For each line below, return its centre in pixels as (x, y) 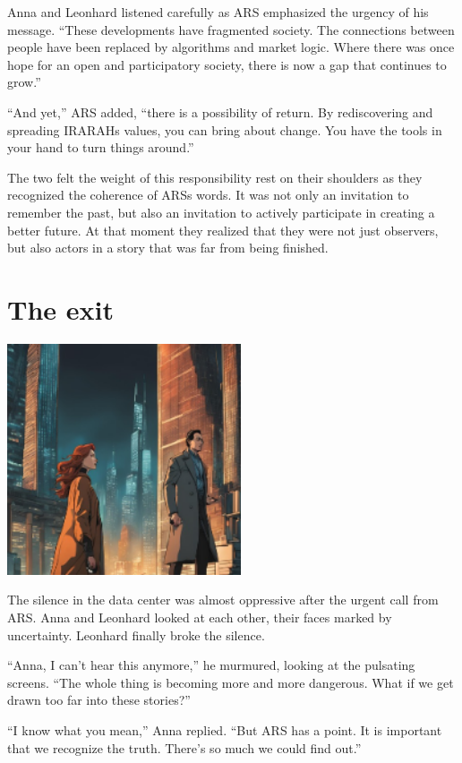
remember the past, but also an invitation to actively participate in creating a (221, 212)
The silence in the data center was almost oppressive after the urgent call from (223, 600)
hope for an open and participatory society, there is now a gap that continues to (227, 64)
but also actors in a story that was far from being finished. (168, 248)
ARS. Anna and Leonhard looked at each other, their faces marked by (200, 617)
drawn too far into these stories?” (99, 700)
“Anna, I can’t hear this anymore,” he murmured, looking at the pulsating (211, 665)
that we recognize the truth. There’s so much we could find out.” (184, 747)
